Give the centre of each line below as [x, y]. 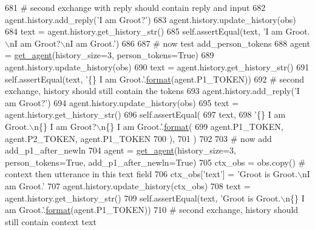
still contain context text [51, 221]
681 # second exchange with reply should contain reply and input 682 [135, 7]
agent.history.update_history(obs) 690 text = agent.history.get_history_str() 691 [157, 66]
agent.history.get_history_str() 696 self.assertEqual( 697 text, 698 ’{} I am [145, 114]
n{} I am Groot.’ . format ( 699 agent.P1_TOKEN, [192, 126]
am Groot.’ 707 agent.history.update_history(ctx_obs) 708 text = [128, 185]
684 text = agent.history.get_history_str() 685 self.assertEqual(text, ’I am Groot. [157, 31]
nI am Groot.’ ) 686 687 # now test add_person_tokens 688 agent [188, 43]
